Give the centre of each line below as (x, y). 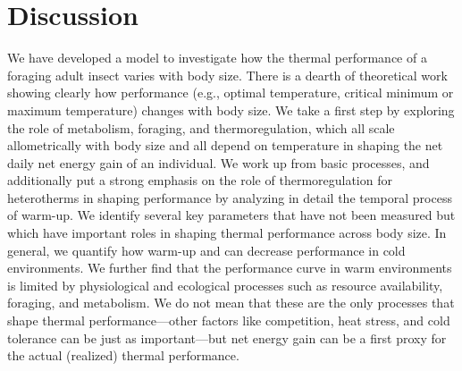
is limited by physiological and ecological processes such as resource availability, (225, 285)
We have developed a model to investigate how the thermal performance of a (217, 58)
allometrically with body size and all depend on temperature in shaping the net (225, 145)
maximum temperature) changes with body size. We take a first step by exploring (231, 110)
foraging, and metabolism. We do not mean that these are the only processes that (231, 303)
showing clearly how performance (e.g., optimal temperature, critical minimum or (231, 93)
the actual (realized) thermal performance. (123, 355)
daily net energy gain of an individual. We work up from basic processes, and (218, 162)
